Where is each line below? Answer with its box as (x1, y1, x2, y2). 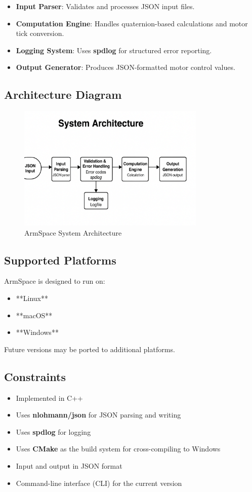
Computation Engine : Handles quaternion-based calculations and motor (16, 18, 248, 28)
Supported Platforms (4, 252, 116, 268)
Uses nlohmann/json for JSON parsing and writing (16, 409, 181, 420)
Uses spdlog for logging (16, 426, 91, 437)
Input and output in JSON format (16, 461, 122, 471)
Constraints (4, 368, 66, 384)
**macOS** (16, 310, 53, 320)
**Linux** (16, 293, 49, 304)
